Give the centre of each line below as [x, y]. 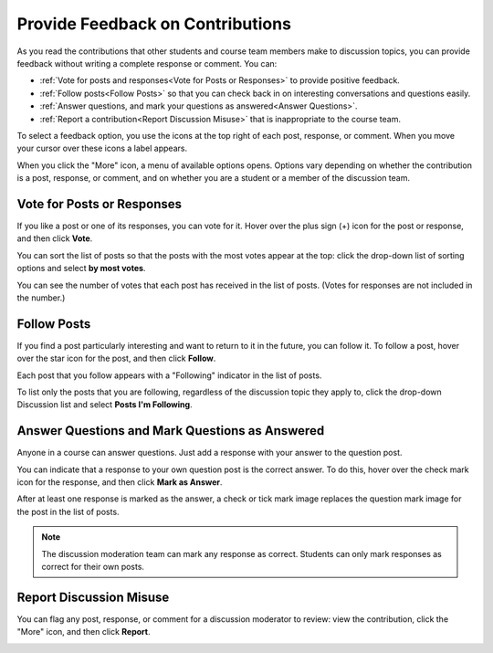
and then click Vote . [55, 238]
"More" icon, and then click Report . [84, 632]
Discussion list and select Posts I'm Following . [105, 405]
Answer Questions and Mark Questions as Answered [171, 431]
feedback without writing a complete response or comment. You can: [147, 63]
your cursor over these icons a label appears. [102, 148]
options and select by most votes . [81, 269]
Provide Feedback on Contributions [154, 24]
